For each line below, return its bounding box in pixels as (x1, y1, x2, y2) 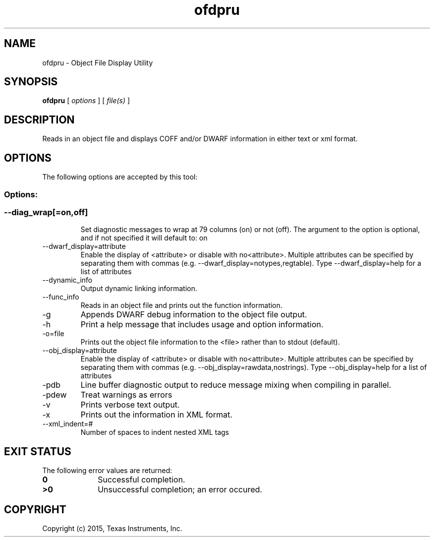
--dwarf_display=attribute (42, 242, 126, 251)
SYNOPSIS (4, 75, 58, 88)
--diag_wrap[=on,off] (4, 207, 88, 217)
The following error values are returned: (42, 466, 172, 475)
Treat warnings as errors (80, 390, 172, 400)
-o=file (42, 329, 64, 338)
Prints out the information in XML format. (80, 410, 233, 420)
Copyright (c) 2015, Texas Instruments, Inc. (42, 524, 182, 533)
